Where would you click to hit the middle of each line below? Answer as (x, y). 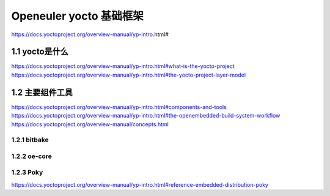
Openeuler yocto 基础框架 (77, 16)
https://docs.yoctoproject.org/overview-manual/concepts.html (90, 124)
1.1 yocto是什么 (40, 52)
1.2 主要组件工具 (42, 92)
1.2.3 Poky (27, 173)
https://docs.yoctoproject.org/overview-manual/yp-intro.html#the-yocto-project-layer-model (129, 75)
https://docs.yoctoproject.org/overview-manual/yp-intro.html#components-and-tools (119, 107)
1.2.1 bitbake (30, 140)
